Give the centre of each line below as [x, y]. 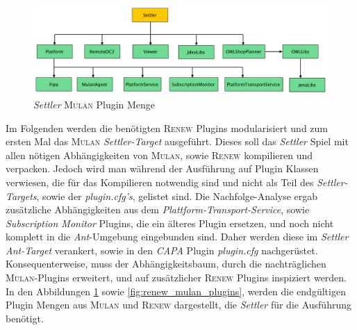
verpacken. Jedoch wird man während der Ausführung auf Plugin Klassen [162, 168]
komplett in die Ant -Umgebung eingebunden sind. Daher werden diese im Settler [177, 237]
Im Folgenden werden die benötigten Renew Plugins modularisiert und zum [167, 127]
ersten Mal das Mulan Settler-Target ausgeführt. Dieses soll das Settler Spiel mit [177, 141]
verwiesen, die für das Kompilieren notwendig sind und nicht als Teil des [160, 182]
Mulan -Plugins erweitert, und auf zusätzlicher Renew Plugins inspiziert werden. [176, 278]
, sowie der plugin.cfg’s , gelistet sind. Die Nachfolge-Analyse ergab [177, 196]
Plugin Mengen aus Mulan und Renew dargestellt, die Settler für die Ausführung [178, 305]
